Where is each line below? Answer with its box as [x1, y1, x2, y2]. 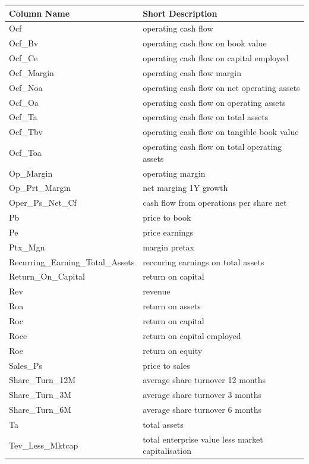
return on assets [143, 300, 201, 312]
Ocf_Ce [9, 52, 38, 64]
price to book [143, 211, 191, 224]
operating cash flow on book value [143, 37, 267, 49]
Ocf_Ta [9, 111, 37, 123]
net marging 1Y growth [143, 181, 228, 194]
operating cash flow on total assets [143, 111, 269, 123]
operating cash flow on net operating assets [143, 81, 300, 93]
